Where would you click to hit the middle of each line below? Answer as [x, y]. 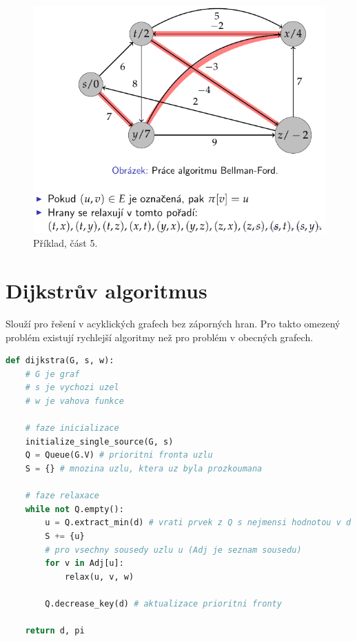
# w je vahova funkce [74, 401]
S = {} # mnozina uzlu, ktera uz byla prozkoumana [144, 469]
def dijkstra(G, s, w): [60, 361]
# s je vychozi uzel [72, 388]
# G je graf [52, 374]
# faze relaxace [62, 496]
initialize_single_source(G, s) [99, 441]
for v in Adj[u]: [84, 563]
